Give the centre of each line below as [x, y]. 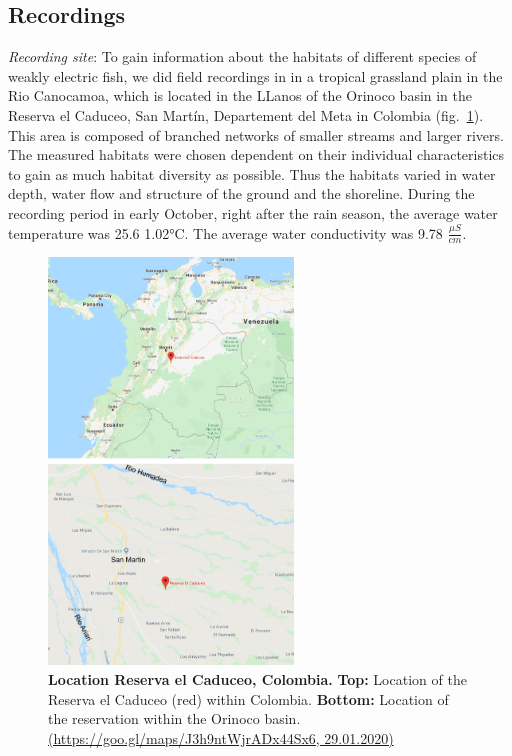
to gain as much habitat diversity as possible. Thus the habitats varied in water [252, 173]
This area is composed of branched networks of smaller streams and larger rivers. [256, 134]
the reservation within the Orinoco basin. [174, 718]
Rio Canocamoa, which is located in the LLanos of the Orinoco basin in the [240, 95]
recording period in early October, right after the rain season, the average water [253, 212]
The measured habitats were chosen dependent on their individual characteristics [256, 154]
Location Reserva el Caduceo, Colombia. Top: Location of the [257, 679]
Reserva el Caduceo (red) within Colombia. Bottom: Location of [248, 698]
